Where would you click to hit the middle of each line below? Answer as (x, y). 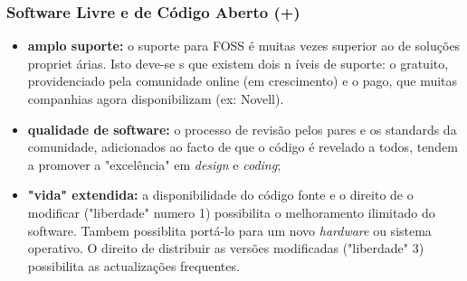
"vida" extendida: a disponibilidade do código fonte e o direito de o (220, 195)
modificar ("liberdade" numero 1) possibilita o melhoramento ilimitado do (231, 212)
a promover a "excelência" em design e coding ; (154, 164)
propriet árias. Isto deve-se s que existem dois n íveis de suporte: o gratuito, (238, 63)
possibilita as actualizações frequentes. (133, 265)
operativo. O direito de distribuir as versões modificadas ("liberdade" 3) (226, 248)
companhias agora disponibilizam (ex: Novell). (156, 98)
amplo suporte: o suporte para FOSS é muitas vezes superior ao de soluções (244, 46)
